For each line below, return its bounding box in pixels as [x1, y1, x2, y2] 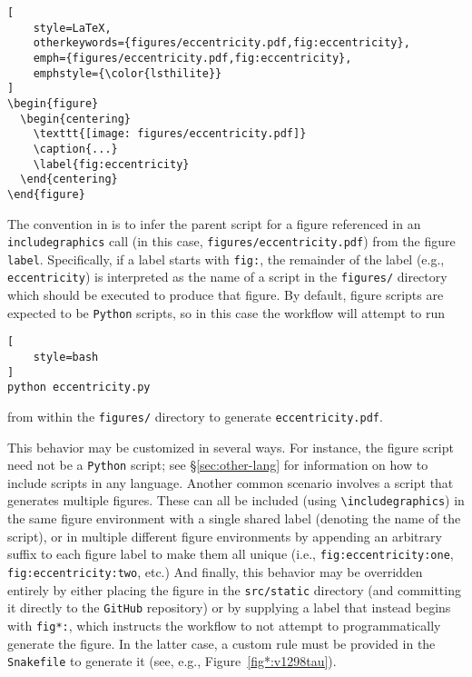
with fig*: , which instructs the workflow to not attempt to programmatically [7, 615, 441, 634]
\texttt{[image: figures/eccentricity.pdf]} [33, 127, 307, 141]
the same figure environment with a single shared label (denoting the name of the [7, 509, 461, 528]
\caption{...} [33, 142, 118, 155]
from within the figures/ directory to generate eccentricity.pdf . [7, 406, 383, 425]
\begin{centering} [20, 112, 132, 125]
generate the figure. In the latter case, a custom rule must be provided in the [7, 633, 436, 652]
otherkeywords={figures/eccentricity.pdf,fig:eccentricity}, [33, 36, 410, 50]
